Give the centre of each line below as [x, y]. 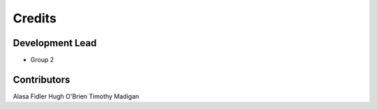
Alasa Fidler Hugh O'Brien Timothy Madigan [76, 96]
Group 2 [42, 60]
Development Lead [55, 43]
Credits [35, 18]
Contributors [42, 79]
